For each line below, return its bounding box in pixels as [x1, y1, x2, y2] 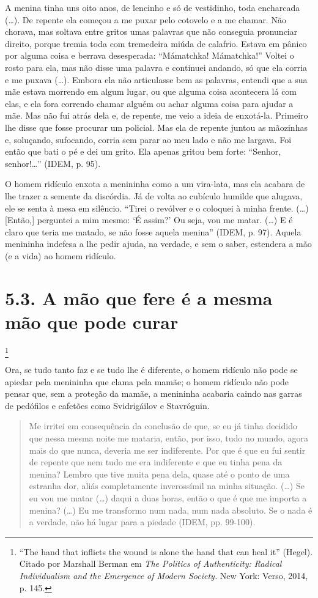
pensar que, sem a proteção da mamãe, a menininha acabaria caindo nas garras [5, 387, 302, 400]
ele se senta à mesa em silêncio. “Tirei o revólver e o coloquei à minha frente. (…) [5, 201, 309, 214]
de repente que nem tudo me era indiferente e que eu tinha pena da [29, 456, 283, 468]
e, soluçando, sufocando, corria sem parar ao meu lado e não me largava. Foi [5, 133, 292, 146]
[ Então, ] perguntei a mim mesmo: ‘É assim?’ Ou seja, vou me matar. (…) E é [5, 213, 293, 226]
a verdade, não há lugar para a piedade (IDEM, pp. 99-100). [29, 515, 256, 528]
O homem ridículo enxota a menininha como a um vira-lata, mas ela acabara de [5, 177, 305, 190]
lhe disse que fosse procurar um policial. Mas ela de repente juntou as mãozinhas [5, 120, 308, 133]
